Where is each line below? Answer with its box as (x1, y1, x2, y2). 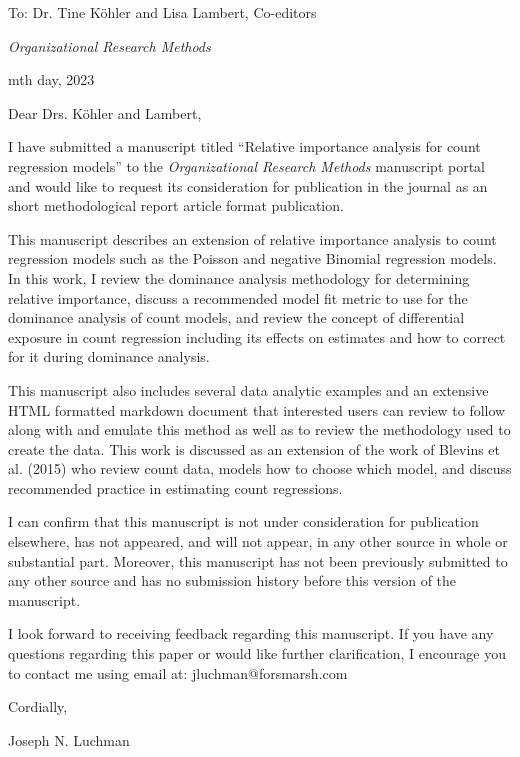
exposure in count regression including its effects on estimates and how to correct (8, 326, 506, 347)
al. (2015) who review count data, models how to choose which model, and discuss (8, 458, 512, 479)
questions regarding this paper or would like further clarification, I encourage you (8, 643, 506, 664)
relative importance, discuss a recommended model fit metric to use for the (8, 287, 468, 308)
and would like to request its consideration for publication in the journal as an (8, 175, 488, 196)
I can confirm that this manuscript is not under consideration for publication (8, 511, 479, 532)
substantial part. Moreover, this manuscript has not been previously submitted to (8, 550, 508, 571)
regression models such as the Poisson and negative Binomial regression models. (8, 248, 497, 269)
